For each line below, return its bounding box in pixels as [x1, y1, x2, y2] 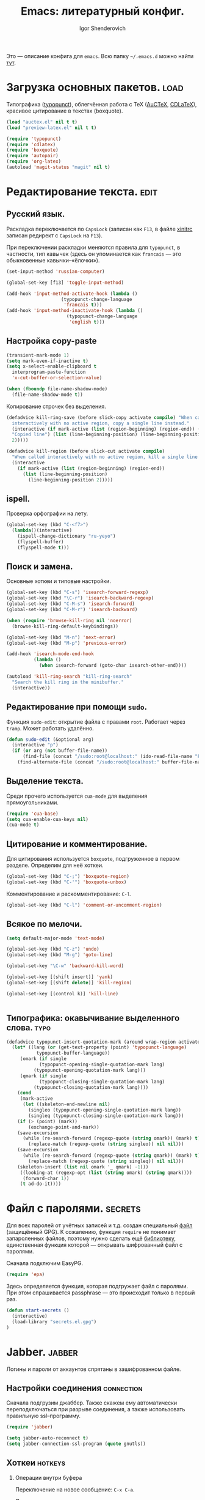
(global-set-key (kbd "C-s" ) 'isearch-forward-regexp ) [6, 589, 149, 596]
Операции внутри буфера [15, 1474, 82, 1481]
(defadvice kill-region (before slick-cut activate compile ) [6, 448, 165, 455]
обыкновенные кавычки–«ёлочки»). [6, 256, 100, 264]
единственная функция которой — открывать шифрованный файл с [6, 1241, 183, 1249]
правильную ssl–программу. [6, 1412, 81, 1420]
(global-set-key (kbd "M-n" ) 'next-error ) [6, 634, 116, 640]
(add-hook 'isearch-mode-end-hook [6, 651, 95, 657]
